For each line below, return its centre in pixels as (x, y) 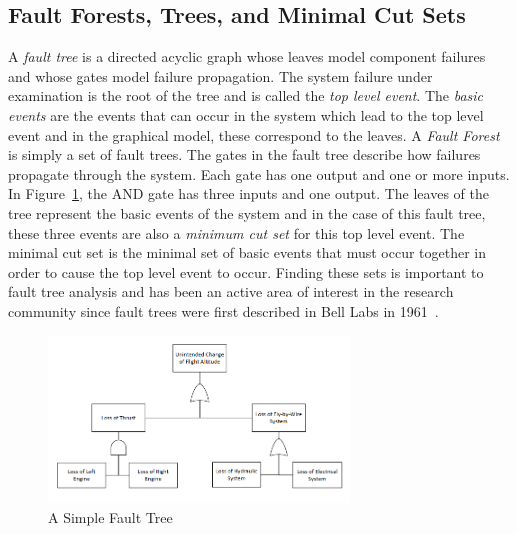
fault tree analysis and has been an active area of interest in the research (231, 291)
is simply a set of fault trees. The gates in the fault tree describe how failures (244, 154)
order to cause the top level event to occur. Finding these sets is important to (246, 271)
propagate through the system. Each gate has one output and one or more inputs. (259, 173)
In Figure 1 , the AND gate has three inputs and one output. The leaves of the (248, 193)
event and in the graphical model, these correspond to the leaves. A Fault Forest (254, 134)
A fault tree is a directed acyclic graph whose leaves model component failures (247, 56)
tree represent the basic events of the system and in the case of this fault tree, (247, 212)
